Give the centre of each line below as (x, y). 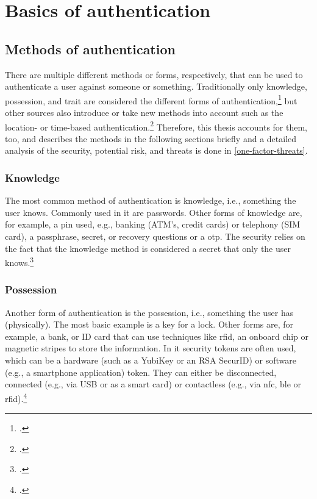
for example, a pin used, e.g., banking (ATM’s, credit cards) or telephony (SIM (153, 224)
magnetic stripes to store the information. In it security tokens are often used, (151, 348)
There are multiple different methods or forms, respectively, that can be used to (154, 74)
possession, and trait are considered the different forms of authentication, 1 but (151, 99)
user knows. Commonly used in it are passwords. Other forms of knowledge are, (154, 212)
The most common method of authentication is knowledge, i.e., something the (151, 200)
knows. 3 (20, 261)
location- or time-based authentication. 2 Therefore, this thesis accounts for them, (156, 126)
